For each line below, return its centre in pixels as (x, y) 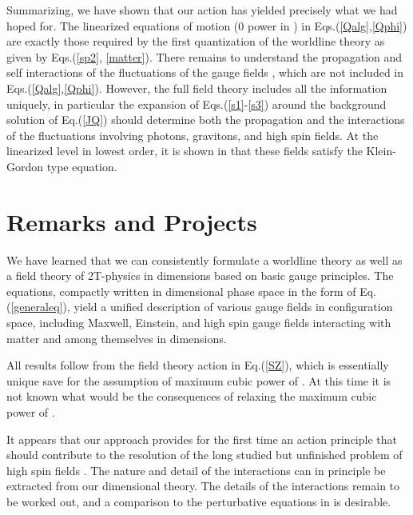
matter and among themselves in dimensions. (117, 338)
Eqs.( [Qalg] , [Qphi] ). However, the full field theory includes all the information (197, 88)
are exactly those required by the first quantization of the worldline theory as (196, 41)
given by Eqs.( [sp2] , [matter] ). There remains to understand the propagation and (205, 56)
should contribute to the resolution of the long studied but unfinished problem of (205, 455)
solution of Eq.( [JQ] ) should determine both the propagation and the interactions (206, 120)
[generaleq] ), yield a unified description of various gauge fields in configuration (202, 307)
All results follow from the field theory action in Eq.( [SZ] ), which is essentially (198, 365)
